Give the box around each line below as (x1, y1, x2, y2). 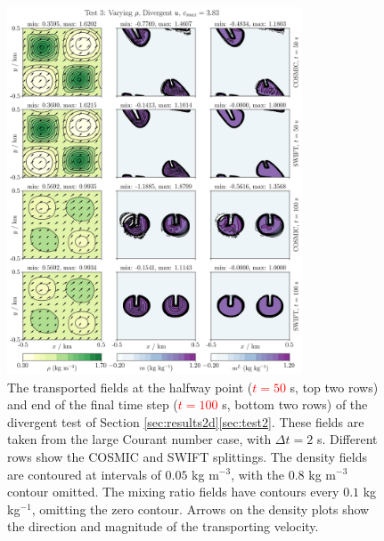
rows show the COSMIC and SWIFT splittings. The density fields (7, 447, 367, 465)
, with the (231, 464, 285, 483)
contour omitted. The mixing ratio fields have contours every (7, 482, 339, 501)
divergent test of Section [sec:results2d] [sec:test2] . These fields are (7, 412, 364, 431)
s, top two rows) (290, 377, 379, 396)
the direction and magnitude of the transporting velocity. (7, 517, 319, 536)
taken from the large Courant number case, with (7, 430, 272, 448)
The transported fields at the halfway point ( (7, 377, 253, 396)
